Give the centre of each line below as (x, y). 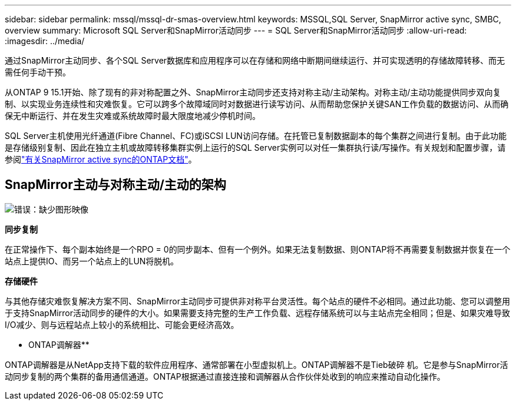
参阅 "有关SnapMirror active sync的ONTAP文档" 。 (101, 159)
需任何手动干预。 (38, 72)
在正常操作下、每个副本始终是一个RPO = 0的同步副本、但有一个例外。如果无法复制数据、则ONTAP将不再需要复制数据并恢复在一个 (258, 249)
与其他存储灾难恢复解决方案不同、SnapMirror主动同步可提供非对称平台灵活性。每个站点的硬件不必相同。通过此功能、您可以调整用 (257, 301)
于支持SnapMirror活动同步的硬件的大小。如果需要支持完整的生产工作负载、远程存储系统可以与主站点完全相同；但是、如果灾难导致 (257, 313)
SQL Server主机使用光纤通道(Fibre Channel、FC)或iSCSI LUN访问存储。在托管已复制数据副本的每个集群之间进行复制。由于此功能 (256, 136)
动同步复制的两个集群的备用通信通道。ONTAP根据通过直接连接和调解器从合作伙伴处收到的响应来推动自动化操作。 (225, 376)
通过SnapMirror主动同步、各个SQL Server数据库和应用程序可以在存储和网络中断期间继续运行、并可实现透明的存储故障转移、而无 (255, 60)
